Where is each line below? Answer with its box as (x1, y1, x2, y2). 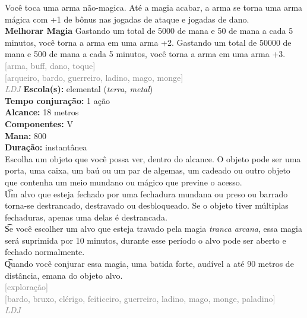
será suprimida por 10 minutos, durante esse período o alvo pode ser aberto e (5, 234, 286, 246)
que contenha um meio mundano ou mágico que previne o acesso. (5, 175, 242, 188)
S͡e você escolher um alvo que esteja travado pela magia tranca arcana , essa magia (5, 222, 302, 235)
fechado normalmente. (5, 245, 85, 258)
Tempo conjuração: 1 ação (5, 94, 110, 106)
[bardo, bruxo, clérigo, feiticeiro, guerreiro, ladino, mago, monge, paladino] (5, 292, 276, 304)
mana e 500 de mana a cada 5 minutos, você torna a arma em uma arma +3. (5, 48, 286, 60)
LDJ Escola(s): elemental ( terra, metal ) (5, 83, 153, 95)
